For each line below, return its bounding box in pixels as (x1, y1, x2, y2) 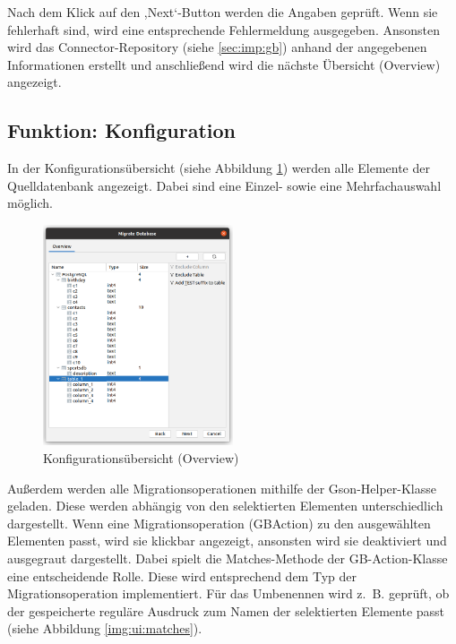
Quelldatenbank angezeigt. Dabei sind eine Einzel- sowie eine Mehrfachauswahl (7, 176, 442, 194)
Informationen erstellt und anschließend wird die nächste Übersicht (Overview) (7, 55, 441, 73)
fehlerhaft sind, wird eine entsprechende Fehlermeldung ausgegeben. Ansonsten (7, 20, 440, 39)
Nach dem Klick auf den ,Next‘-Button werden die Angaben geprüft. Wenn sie (7, 3, 438, 21)
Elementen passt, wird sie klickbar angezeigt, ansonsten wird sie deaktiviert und (7, 531, 447, 550)
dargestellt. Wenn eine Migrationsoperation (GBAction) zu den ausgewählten (7, 513, 431, 532)
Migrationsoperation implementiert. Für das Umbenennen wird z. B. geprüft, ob (7, 584, 450, 603)
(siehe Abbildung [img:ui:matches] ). (7, 619, 202, 638)
